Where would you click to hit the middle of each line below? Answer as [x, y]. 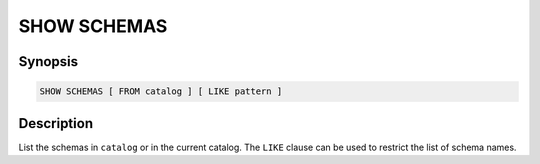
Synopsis [48, 61]
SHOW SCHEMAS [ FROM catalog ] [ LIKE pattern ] [161, 91]
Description [56, 123]
